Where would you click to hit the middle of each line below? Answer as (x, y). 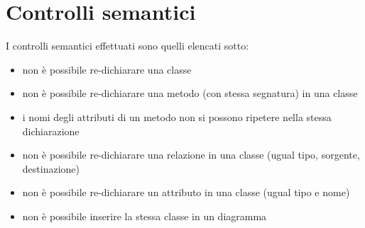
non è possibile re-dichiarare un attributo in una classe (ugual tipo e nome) (186, 192)
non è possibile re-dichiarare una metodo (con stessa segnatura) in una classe (190, 93)
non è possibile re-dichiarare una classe (107, 69)
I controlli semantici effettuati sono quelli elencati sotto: (127, 46)
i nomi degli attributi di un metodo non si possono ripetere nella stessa (177, 116)
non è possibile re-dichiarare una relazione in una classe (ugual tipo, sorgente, (191, 155)
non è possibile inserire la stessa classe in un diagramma (145, 216)
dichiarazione (51, 131)
